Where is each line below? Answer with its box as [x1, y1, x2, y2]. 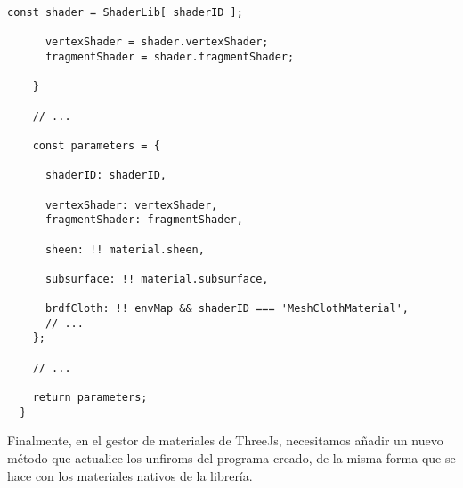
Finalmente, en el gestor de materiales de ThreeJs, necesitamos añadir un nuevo [7, 431, 443, 450]
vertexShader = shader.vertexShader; [45, 36, 269, 49]
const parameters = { [32, 139, 160, 152]
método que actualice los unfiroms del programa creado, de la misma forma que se [7, 448, 456, 467]
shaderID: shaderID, [45, 169, 167, 182]
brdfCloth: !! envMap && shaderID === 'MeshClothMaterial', [45, 302, 410, 316]
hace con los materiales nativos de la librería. [7, 466, 253, 484]
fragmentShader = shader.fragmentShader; [45, 50, 295, 63]
